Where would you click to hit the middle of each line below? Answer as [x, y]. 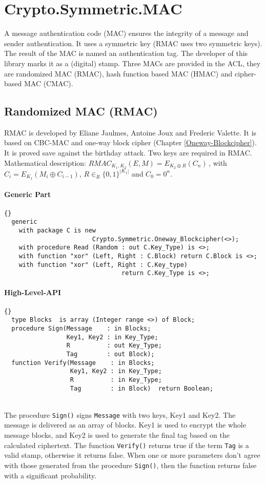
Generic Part [28, 194]
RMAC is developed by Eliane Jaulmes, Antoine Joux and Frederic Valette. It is [130, 132]
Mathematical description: [45, 162]
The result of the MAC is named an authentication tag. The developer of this [126, 53]
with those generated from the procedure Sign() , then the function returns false [130, 465]
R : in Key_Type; [116, 380]
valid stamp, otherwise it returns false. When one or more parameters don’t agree [132, 455]
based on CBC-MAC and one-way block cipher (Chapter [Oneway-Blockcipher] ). [130, 142]
